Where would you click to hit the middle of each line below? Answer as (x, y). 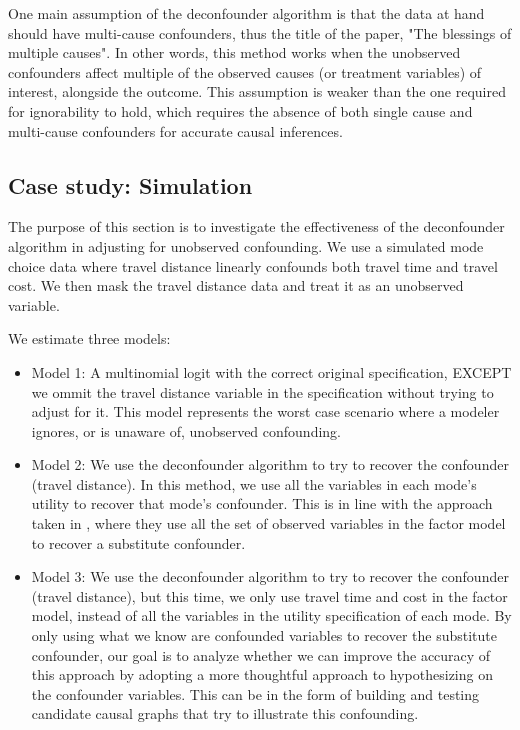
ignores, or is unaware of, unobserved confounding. (186, 430)
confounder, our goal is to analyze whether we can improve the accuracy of (261, 654)
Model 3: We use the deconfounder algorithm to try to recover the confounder (270, 576)
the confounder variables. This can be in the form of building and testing (255, 693)
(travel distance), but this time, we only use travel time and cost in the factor (269, 595)
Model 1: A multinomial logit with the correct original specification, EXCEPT (271, 371)
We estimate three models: (89, 338)
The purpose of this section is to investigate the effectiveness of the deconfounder (256, 226)
